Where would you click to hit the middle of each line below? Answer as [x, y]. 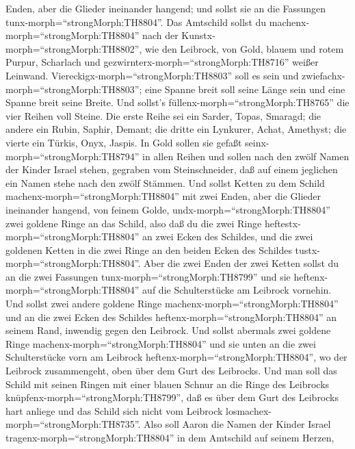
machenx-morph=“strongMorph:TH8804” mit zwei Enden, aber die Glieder [163, 196]
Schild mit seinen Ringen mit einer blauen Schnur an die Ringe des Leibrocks [168, 384]
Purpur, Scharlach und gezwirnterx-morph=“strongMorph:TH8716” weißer [162, 62]
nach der [160, 35]
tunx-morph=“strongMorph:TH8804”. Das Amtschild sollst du [136, 22]
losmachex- [249, 410]
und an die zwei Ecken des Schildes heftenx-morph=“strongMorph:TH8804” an [171, 317]
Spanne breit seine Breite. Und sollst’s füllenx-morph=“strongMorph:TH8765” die [177, 102]
